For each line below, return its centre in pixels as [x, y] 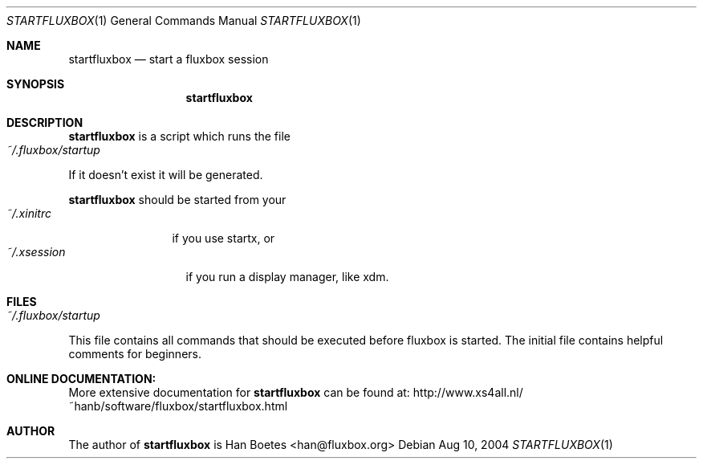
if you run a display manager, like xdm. [287, 277]
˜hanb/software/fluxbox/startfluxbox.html [178, 406]
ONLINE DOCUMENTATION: [81, 379]
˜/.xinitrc [29, 213]
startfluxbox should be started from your [177, 200]
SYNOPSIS [36, 84]
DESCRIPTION [45, 122]
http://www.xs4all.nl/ [468, 392]
